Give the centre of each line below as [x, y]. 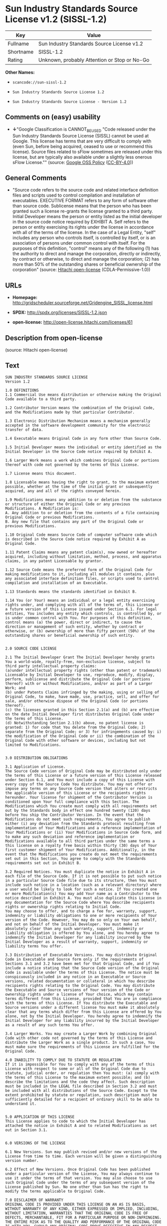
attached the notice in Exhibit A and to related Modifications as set [81, 1125]
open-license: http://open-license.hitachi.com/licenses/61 [73, 322]
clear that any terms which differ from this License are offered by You [83, 1012]
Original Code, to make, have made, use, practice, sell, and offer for [82, 697]
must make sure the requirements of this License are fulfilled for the [82, 1047]
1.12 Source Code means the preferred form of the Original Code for [79, 570]
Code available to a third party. [41, 399]
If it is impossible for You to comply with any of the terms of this [80, 1064]
